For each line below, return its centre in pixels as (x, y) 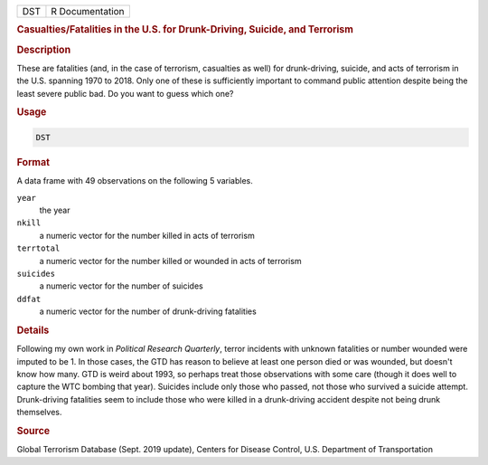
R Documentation (88, 11)
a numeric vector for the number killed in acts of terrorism (147, 235)
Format (33, 162)
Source (33, 431)
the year (55, 210)
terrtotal (38, 248)
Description (44, 50)
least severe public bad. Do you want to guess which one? (125, 93)
